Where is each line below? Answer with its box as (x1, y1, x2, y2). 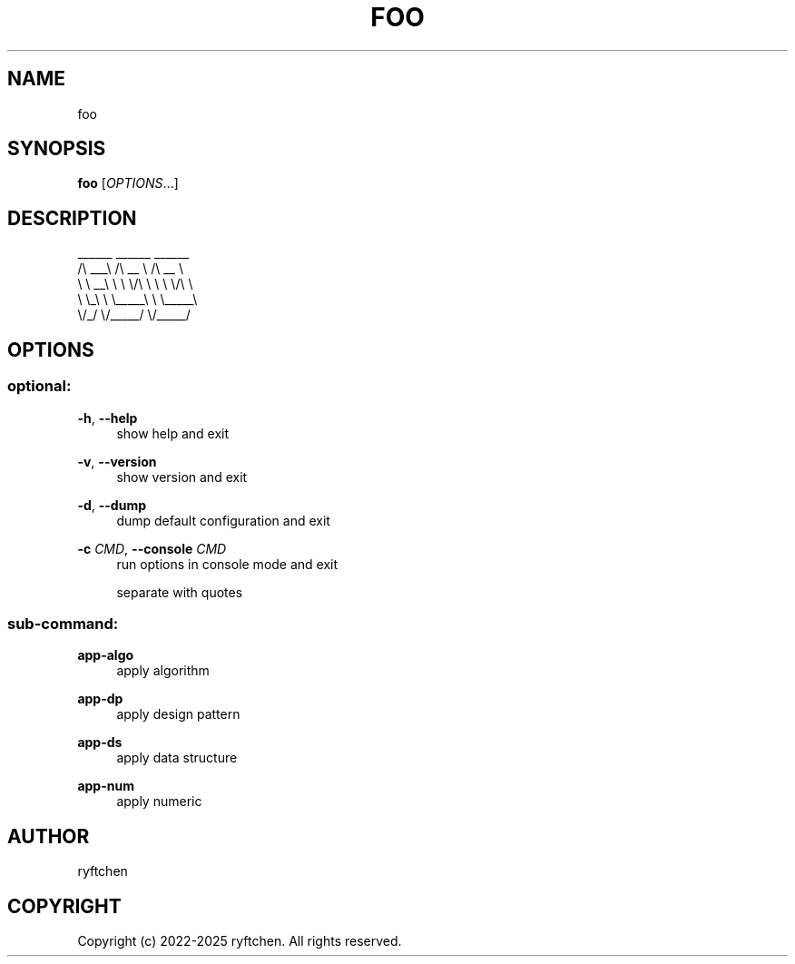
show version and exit (116, 468, 248, 485)
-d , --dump (77, 497, 146, 513)
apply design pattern (116, 706, 240, 723)
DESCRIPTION (7, 206, 137, 230)
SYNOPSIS (7, 137, 106, 161)
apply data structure (116, 750, 238, 766)
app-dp (77, 691, 123, 707)
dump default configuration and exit (116, 512, 330, 528)
